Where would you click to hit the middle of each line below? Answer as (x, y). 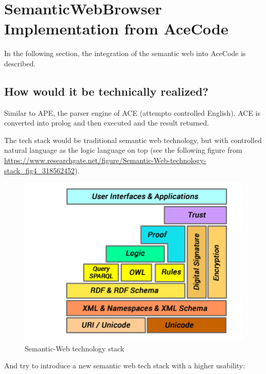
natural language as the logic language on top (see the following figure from (123, 150)
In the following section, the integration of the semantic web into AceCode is (125, 53)
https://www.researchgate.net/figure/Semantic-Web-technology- (105, 160)
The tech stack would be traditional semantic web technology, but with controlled (133, 140)
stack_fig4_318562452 (39, 170)
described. (20, 63)
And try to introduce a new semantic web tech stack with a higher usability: (125, 366)
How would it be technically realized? (107, 91)
